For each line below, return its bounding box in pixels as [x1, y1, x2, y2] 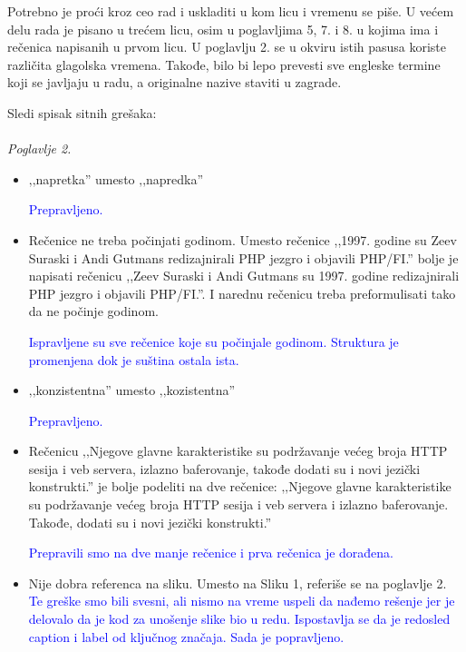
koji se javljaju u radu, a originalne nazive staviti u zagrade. [7, 73, 342, 92]
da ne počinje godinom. [28, 301, 159, 321]
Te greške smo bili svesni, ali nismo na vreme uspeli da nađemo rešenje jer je [28, 591, 455, 610]
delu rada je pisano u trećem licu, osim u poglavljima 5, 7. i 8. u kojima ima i [7, 19, 439, 38]
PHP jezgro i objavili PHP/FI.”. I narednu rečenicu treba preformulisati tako [28, 283, 456, 302]
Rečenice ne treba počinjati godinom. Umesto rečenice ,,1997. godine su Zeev [28, 230, 457, 249]
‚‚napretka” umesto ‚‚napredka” [28, 169, 204, 188]
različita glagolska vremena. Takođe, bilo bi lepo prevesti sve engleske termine [7, 54, 441, 74]
